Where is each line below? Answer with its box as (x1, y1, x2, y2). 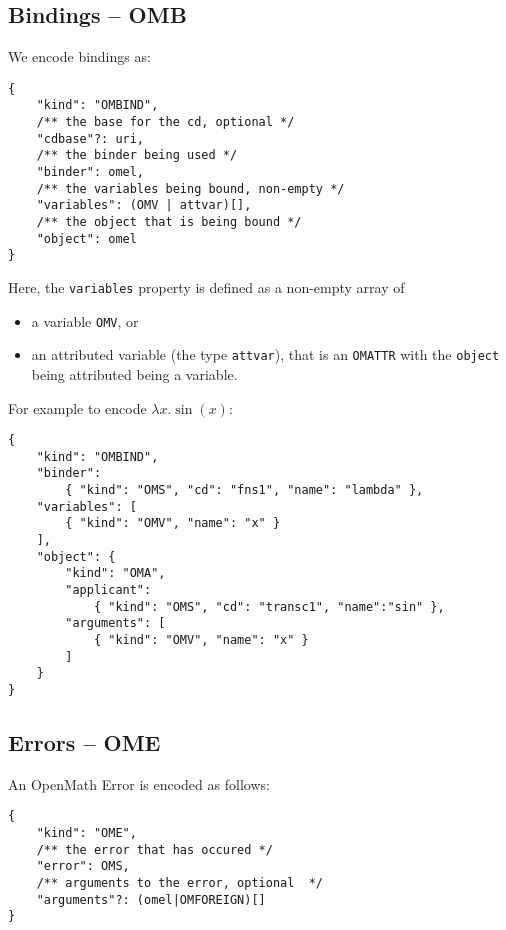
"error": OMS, (36, 859, 130, 874)
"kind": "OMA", (65, 566, 166, 581)
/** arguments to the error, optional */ (36, 876, 323, 891)
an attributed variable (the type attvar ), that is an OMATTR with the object (31, 344, 500, 365)
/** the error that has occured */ (36, 842, 273, 857)
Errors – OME (8, 727, 161, 758)
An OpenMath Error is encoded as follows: (8, 773, 270, 794)
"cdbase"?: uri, (36, 131, 145, 146)
